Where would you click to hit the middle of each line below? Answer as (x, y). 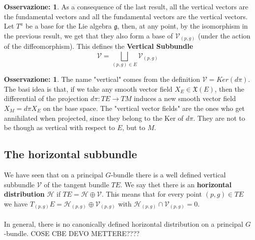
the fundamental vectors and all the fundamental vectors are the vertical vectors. (126, 16)
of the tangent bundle (76, 184)
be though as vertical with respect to (59, 127)
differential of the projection (46, 98)
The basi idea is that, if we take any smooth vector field (88, 88)
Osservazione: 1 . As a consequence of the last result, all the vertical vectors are (126, 6)
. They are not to (219, 118)
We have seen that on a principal (54, 174)
